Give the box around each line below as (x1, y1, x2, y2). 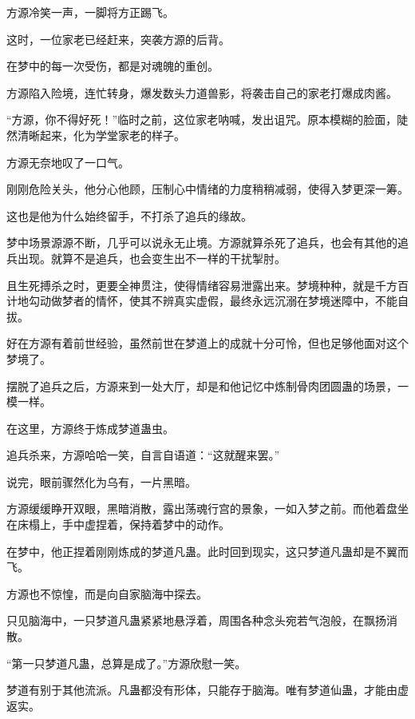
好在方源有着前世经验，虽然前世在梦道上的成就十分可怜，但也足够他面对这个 (6, 335, 409, 352)
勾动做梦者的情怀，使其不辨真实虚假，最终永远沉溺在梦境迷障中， (28, 292, 375, 309)
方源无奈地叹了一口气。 (6, 153, 129, 170)
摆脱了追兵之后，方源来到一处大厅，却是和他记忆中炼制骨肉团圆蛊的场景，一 (6, 377, 409, 394)
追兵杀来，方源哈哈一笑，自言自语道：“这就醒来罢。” (6, 447, 280, 463)
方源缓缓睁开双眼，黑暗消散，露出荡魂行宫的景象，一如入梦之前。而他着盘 (6, 500, 397, 517)
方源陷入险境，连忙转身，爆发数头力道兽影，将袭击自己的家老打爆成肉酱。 (6, 84, 397, 101)
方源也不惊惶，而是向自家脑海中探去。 (6, 585, 207, 602)
